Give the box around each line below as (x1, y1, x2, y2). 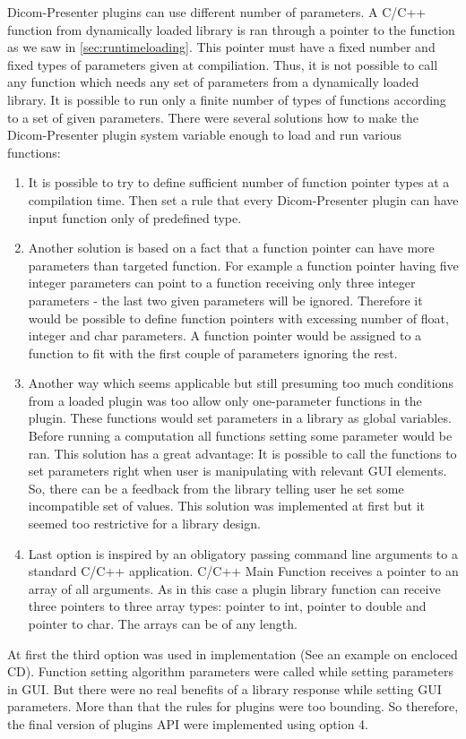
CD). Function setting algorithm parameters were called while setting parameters (7, 662, 453, 681)
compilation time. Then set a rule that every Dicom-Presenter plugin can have (28, 190, 459, 209)
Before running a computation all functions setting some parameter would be (28, 426, 453, 445)
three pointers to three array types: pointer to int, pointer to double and (28, 597, 427, 615)
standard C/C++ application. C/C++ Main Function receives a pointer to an (28, 562, 459, 580)
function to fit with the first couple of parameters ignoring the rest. (28, 343, 398, 362)
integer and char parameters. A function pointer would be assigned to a (28, 326, 422, 345)
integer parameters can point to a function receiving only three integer (28, 273, 416, 292)
